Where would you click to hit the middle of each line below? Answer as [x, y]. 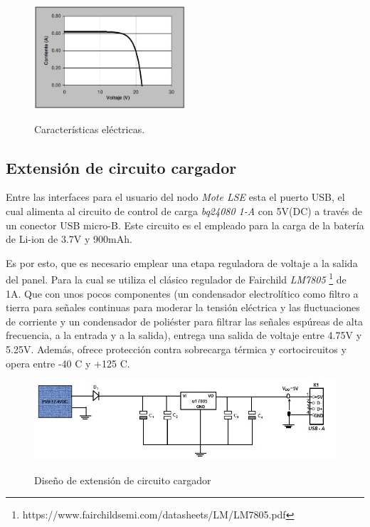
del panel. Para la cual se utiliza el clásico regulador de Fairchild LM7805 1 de [176, 278]
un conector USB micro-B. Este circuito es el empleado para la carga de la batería [185, 225]
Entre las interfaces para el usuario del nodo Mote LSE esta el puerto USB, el [175, 197]
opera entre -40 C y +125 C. [68, 363]
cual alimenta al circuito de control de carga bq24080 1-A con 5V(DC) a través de [184, 210]
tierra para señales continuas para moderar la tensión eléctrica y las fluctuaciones [183, 307]
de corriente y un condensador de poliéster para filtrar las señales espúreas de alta [185, 321]
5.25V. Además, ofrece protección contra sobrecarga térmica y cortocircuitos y [176, 349]
